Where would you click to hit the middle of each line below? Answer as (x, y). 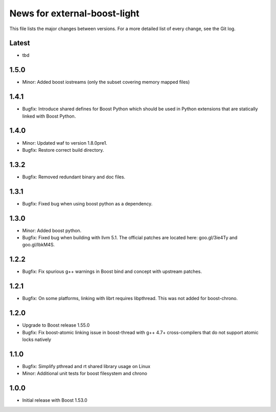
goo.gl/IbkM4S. (39, 245)
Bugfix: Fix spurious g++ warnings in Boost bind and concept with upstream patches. (112, 271)
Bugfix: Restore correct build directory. (63, 150)
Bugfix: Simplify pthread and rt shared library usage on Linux (86, 366)
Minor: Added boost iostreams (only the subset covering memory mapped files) (106, 82)
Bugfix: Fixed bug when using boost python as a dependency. (87, 203)
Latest (20, 43)
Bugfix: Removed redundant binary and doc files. (74, 177)
